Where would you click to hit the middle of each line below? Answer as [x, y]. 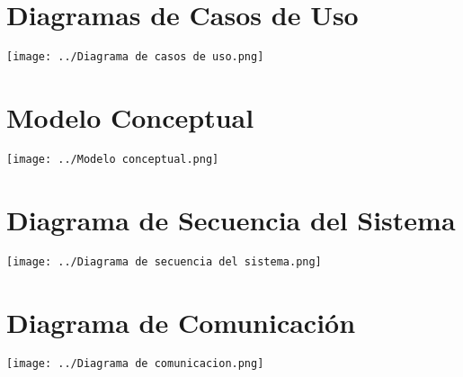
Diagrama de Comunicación [181, 322]
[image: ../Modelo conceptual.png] [113, 159]
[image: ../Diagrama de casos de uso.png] [135, 57]
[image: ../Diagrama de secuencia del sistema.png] [164, 261]
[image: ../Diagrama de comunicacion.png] [135, 364]
